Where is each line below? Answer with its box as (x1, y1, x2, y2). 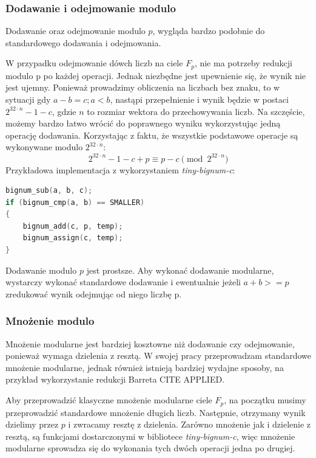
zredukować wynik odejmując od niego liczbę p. (5, 287, 182, 300)
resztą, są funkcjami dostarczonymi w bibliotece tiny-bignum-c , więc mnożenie (5, 429, 295, 442)
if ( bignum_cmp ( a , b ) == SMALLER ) (5, 198, 145, 207)
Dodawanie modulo (5, 263, 77, 276)
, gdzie (52, 105, 76, 117)
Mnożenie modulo (5, 313, 95, 328)
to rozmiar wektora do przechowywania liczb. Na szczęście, (87, 105, 305, 117)
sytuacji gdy (5, 93, 51, 106)
